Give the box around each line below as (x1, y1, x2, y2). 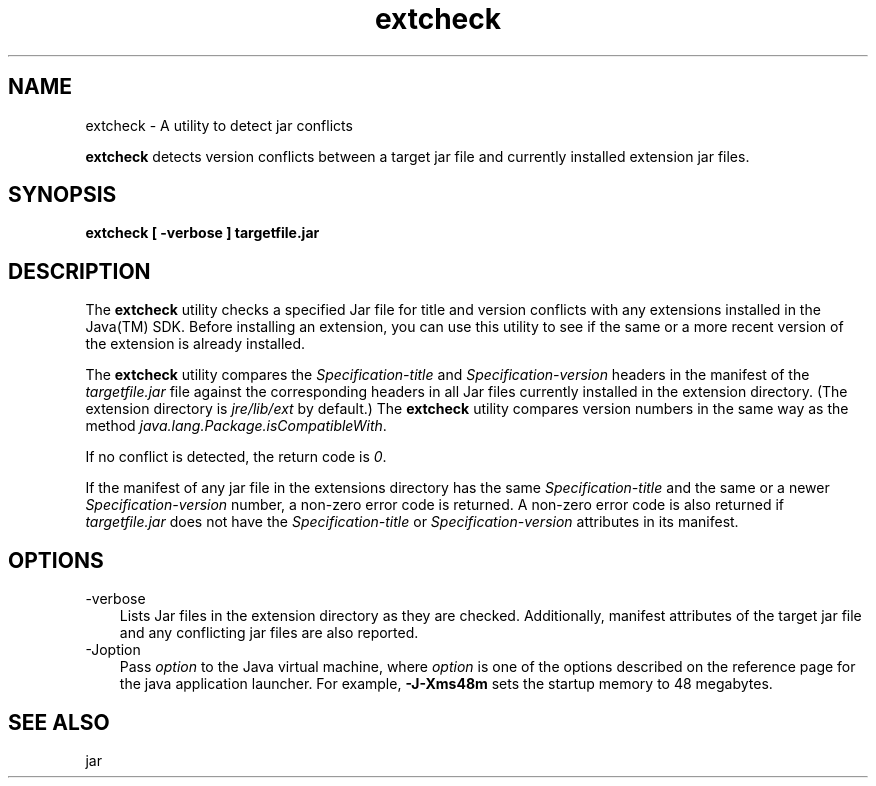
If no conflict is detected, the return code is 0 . (85, 448, 387, 466)
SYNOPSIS (8, 182, 117, 208)
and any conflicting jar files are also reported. (119, 624, 419, 642)
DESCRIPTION (8, 258, 151, 284)
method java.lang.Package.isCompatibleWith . (85, 417, 387, 435)
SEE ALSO (8, 709, 110, 735)
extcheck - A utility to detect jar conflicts (85, 116, 353, 134)
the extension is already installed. (85, 335, 306, 353)
